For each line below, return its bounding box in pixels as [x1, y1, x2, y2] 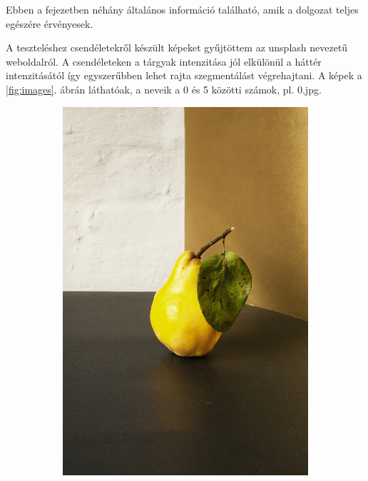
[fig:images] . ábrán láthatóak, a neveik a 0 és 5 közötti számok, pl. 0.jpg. [6, 81, 322, 96]
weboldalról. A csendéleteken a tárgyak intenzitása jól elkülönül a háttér [6, 54, 322, 69]
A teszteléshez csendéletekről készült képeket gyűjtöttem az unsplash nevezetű [6, 40, 348, 55]
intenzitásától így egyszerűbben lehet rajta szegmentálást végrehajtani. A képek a [6, 68, 362, 83]
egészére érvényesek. [6, 16, 93, 31]
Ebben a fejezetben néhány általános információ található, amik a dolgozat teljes [6, 2, 359, 16]
